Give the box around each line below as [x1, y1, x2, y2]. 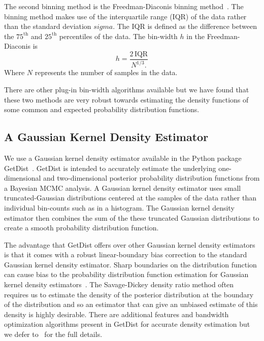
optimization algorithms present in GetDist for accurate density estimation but [4, 319, 250, 329]
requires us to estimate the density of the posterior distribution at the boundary [4, 289, 254, 299]
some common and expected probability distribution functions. [4, 104, 200, 115]
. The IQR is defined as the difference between [113, 21, 257, 31]
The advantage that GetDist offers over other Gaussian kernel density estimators [4, 239, 255, 250]
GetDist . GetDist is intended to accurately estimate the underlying [4, 162, 216, 173]
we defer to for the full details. [4, 329, 103, 339]
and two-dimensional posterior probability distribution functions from [43, 173, 260, 183]
